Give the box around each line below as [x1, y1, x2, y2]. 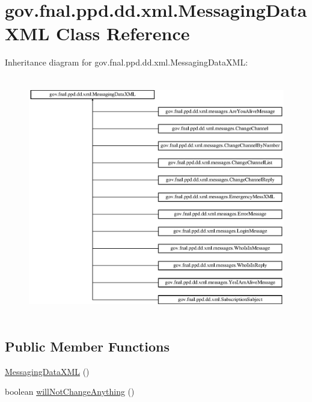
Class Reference [56, 21, 190, 46]
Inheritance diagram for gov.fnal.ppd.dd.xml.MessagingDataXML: [5, 56, 248, 69]
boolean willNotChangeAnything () [5, 385, 135, 398]
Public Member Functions [5, 337, 170, 355]
